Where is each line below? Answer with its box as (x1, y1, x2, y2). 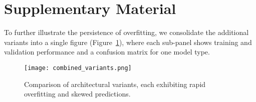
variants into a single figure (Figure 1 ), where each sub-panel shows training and (4, 36, 252, 47)
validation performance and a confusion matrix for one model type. (4, 46, 210, 57)
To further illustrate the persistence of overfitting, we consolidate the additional (4, 27, 249, 37)
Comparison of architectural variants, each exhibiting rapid (24, 78, 206, 89)
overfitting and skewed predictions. (24, 88, 131, 99)
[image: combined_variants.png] (24, 64, 132, 71)
